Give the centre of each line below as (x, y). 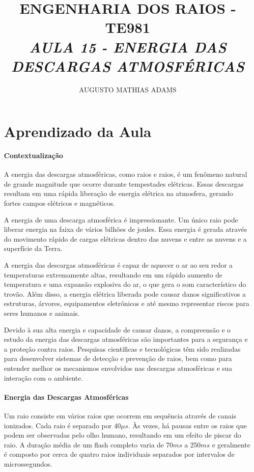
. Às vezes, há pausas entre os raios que (187, 425)
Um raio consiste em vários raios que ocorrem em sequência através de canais (120, 415)
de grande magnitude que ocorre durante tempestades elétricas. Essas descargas (124, 183)
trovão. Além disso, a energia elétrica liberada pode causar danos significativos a (125, 293)
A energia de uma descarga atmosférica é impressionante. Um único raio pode (121, 219)
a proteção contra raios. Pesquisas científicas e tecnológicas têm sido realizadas (122, 348)
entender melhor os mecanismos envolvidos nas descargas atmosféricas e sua (118, 368)
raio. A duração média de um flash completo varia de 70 (88, 444)
